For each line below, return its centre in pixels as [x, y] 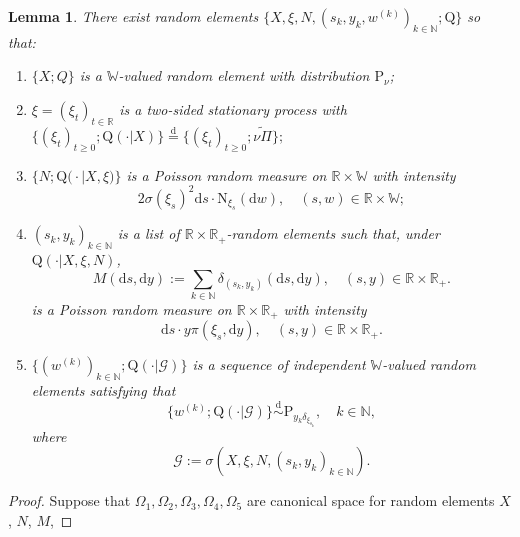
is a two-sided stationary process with [233, 108]
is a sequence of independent [279, 364]
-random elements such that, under [333, 233]
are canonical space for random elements [370, 500]
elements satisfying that [103, 390]
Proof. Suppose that [69, 500]
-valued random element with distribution [244, 75]
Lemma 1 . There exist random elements [133, 16]
